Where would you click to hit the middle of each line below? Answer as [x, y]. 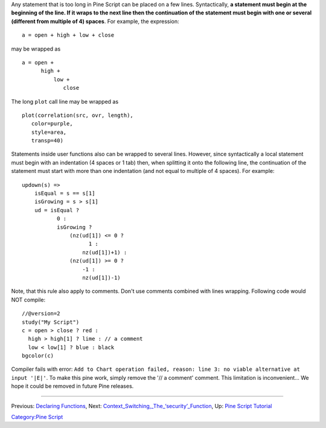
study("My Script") [51, 322]
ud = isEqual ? [57, 210]
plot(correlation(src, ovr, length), [78, 115]
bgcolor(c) [38, 356]
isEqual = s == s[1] [65, 194]
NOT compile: [28, 300]
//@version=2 [41, 314]
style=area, [49, 132]
